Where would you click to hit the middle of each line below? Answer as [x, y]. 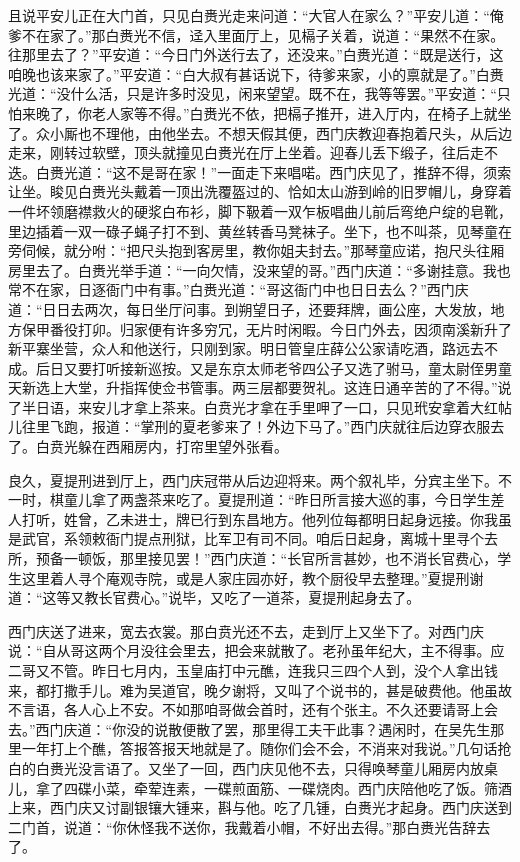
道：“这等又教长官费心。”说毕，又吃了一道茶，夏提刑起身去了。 [214, 597]
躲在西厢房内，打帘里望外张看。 [182, 446]
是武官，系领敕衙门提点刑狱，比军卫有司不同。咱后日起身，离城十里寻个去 [253, 538]
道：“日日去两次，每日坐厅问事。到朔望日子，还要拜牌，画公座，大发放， [249, 308]
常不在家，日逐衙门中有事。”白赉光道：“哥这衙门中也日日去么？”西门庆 [238, 289]
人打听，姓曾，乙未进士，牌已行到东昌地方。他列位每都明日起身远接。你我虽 [260, 518]
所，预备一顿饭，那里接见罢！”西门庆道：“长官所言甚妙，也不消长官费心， [253, 558]
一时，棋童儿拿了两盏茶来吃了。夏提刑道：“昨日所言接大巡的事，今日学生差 [256, 499]
